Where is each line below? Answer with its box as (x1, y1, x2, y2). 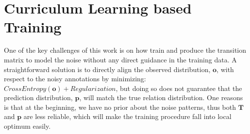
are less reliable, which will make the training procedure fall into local (23, 111, 232, 121)
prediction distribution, (4, 92, 73, 103)
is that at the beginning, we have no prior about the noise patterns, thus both (4, 102, 236, 112)
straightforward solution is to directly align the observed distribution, (4, 64, 211, 74)
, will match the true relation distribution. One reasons (79, 92, 243, 103)
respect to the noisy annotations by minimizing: (4, 74, 146, 84)
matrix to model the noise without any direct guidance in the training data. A (4, 54, 237, 64)
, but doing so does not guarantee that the (116, 83, 242, 93)
